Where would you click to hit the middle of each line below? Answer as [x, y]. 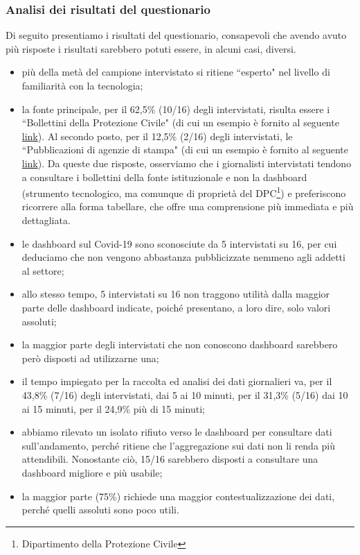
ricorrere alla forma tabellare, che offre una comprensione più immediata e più [188, 206]
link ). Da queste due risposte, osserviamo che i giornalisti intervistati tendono [187, 163]
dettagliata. [46, 220]
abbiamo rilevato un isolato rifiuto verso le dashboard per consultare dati [177, 432]
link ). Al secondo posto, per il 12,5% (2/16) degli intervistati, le [157, 136]
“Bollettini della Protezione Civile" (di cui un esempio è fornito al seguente [180, 122]
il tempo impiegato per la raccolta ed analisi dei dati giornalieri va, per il [177, 381]
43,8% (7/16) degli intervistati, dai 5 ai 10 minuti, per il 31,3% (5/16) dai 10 [185, 394]
